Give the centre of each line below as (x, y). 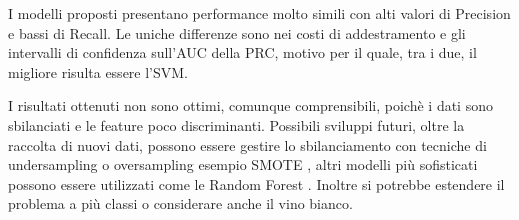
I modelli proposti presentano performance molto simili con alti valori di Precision (259, 13)
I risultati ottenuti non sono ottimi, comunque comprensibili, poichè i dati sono (250, 105)
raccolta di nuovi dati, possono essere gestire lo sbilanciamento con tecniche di (247, 144)
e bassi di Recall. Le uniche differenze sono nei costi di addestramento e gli (237, 32)
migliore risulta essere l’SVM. (98, 71)
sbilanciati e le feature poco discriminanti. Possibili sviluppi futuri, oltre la (236, 124)
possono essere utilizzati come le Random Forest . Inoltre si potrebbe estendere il (256, 183)
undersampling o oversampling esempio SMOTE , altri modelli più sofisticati (243, 164)
